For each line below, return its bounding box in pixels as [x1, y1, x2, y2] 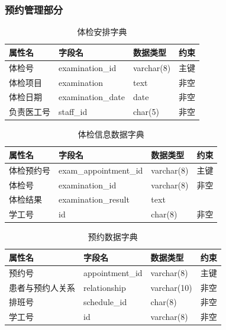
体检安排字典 [77, 25, 127, 38]
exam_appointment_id [59, 164, 143, 176]
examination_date [59, 91, 125, 103]
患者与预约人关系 [9, 281, 75, 293]
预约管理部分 [5, 2, 63, 17]
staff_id [59, 105, 88, 118]
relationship [83, 281, 126, 293]
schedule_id [83, 296, 127, 308]
